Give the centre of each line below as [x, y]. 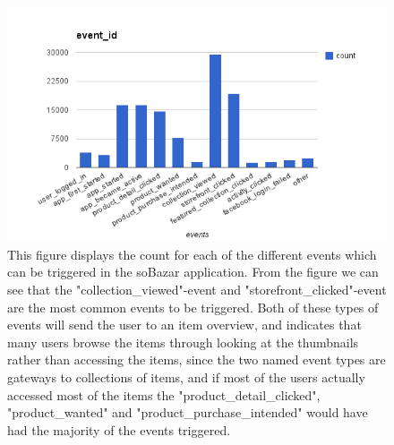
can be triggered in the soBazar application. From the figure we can [193, 272]
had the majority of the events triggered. [119, 429]
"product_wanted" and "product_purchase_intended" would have [188, 412]
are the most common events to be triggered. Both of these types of [193, 307]
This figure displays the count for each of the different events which [192, 254]
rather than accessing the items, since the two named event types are [197, 359]
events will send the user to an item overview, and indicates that [184, 325]
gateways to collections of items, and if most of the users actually [186, 377]
